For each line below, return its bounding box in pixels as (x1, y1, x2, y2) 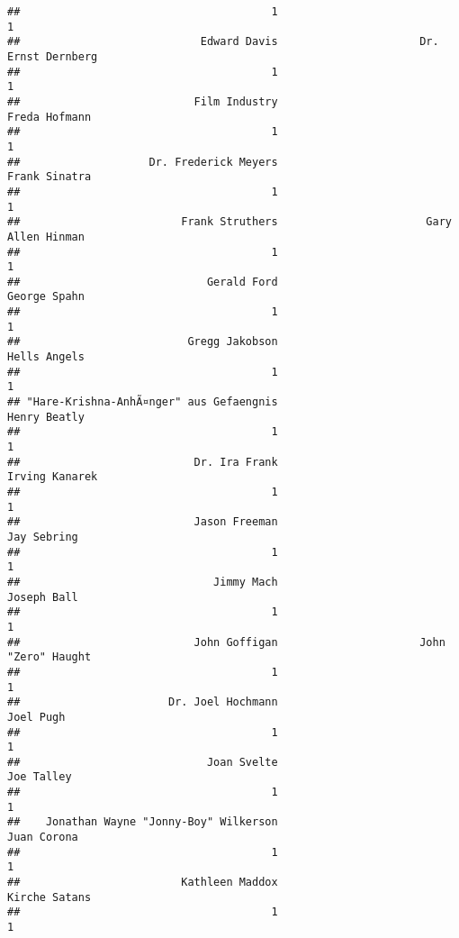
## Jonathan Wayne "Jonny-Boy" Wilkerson (7, 815, 278, 829)
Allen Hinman (7, 230, 85, 243)
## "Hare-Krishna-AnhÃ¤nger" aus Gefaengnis (7, 396, 278, 409)
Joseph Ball (7, 590, 78, 604)
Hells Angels (7, 351, 85, 364)
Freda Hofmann (7, 110, 92, 123)
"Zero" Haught (7, 651, 92, 664)
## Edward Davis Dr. (7, 35, 439, 49)
